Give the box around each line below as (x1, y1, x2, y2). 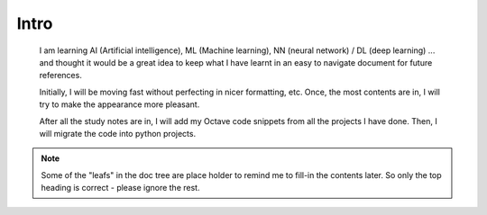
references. (39, 70, 83, 81)
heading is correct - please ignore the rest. (41, 183, 200, 193)
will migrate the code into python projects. (39, 128, 197, 139)
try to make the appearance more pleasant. (39, 99, 200, 110)
